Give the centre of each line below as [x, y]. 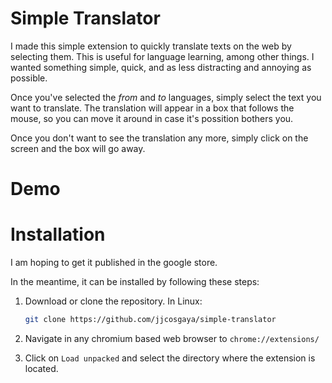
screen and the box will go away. [78, 148]
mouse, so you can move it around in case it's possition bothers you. [152, 118]
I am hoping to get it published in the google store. [114, 263]
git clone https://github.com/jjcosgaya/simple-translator [150, 320]
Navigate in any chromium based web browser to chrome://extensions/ [172, 338]
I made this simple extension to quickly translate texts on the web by [151, 46]
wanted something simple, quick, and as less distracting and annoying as [161, 67]
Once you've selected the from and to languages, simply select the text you [166, 97]
